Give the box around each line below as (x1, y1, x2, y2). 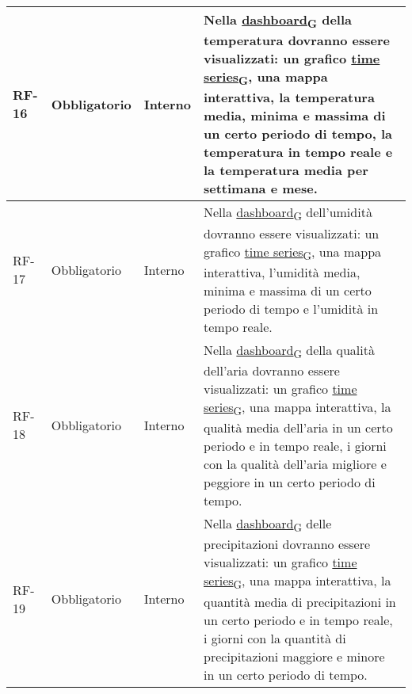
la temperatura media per (204, 161, 368, 180)
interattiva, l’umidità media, (204, 262, 360, 281)
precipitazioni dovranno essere (204, 535, 371, 554)
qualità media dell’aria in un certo (204, 418, 393, 437)
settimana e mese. (204, 179, 318, 198)
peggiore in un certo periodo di (204, 473, 376, 492)
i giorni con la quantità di (204, 628, 346, 647)
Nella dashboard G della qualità (204, 340, 375, 361)
